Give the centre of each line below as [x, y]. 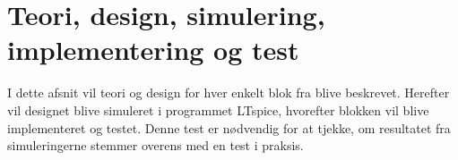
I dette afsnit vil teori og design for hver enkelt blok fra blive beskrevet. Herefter [229, 93]
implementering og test [153, 50]
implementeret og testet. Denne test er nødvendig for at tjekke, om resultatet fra [229, 127]
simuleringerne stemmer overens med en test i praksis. [156, 145]
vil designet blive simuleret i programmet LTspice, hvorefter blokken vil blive [218, 109]
